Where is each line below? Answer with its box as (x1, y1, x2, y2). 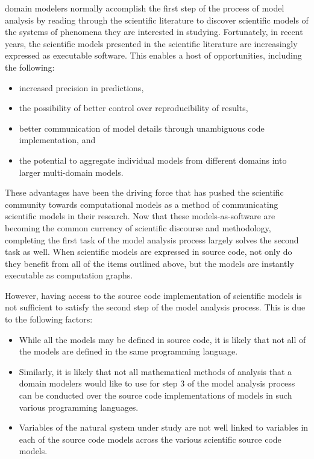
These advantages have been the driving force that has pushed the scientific (5, 186, 284, 199)
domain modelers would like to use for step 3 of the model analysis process (19, 377, 295, 390)
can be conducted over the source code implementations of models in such (19, 389, 292, 402)
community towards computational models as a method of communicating (5, 197, 278, 210)
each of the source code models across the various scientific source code (19, 432, 281, 445)
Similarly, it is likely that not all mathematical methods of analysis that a (19, 365, 292, 377)
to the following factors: (5, 313, 93, 326)
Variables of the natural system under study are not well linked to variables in (19, 421, 309, 434)
